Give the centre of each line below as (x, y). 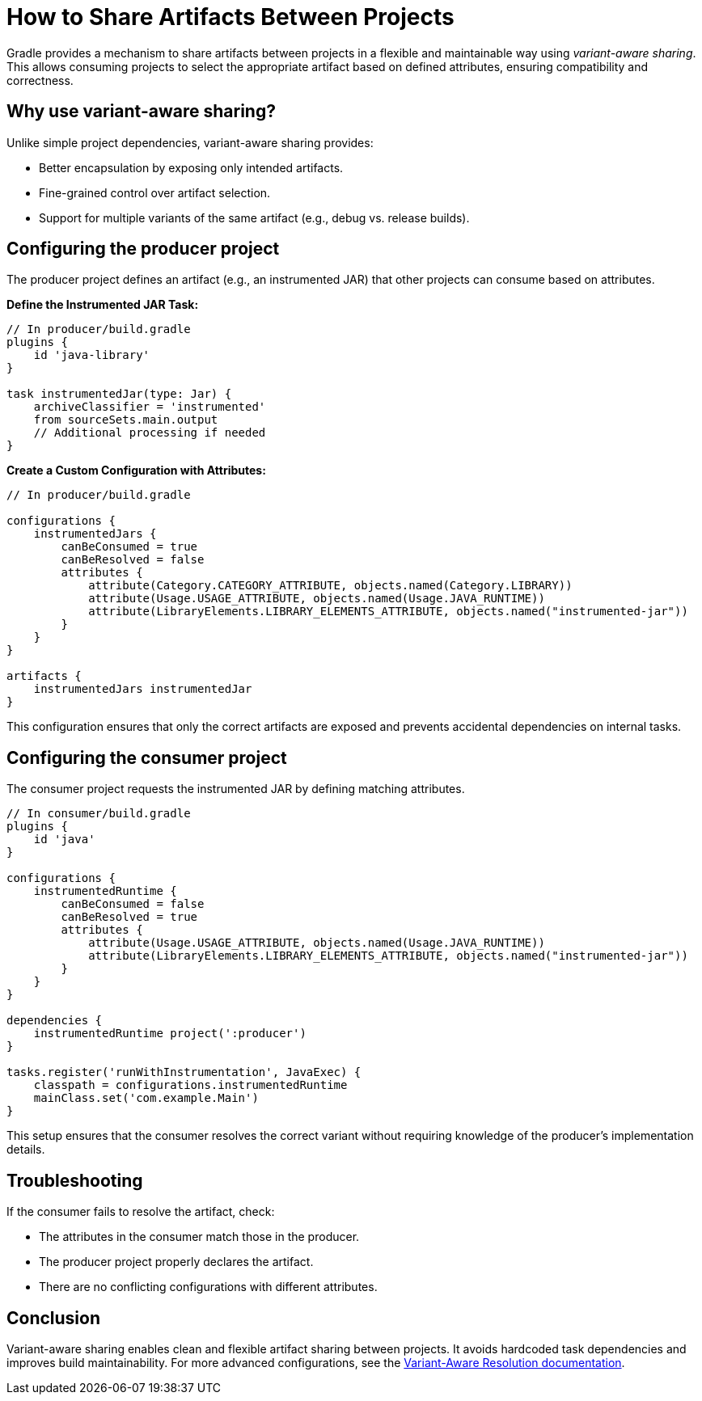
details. (26, 1150)
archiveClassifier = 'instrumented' (150, 407)
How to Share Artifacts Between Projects (230, 17)
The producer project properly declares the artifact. (176, 1262)
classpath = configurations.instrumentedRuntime (190, 1085)
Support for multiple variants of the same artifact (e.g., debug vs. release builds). (254, 217)
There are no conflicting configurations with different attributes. (208, 1287)
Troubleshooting (75, 1180)
